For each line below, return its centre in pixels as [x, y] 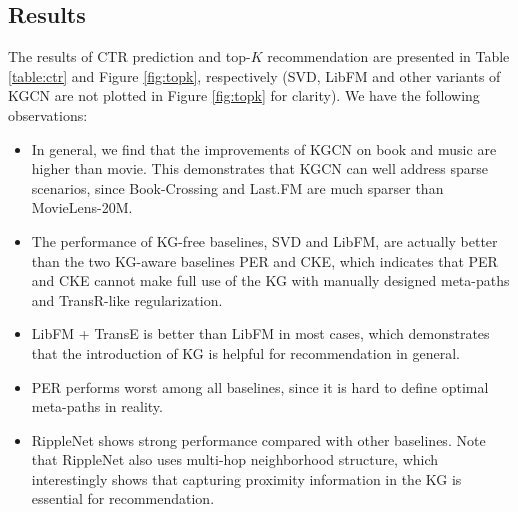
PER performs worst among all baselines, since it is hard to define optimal [260, 386]
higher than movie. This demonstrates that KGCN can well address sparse [259, 168]
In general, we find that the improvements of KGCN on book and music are [264, 148]
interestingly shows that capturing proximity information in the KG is [246, 478]
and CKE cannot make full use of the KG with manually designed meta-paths [270, 280]
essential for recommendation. [123, 498]
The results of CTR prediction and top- [129, 56]
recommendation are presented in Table [388, 56]
